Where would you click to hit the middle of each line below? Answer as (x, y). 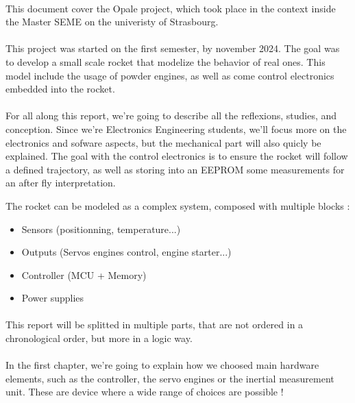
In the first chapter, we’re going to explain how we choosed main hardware (162, 365)
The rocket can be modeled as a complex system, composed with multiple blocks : (178, 205)
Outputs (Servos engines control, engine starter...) (126, 252)
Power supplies (53, 298)
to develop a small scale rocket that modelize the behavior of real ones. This (166, 61)
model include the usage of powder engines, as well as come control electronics (170, 75)
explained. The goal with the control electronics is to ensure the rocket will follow (177, 156)
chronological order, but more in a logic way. (99, 338)
